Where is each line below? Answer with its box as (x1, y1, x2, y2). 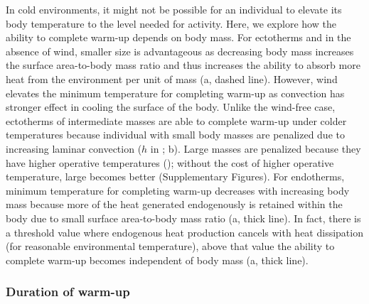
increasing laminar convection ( (6, 141, 142, 156)
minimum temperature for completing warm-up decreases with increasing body (6, 183, 350, 197)
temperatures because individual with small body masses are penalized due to (6, 127, 345, 142)
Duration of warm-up (6, 283, 130, 300)
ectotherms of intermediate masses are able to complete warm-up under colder (6, 113, 347, 128)
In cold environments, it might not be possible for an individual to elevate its (6, 2, 342, 16)
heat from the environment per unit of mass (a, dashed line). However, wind (6, 71, 338, 86)
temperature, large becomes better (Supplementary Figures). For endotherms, (6, 169, 345, 184)
